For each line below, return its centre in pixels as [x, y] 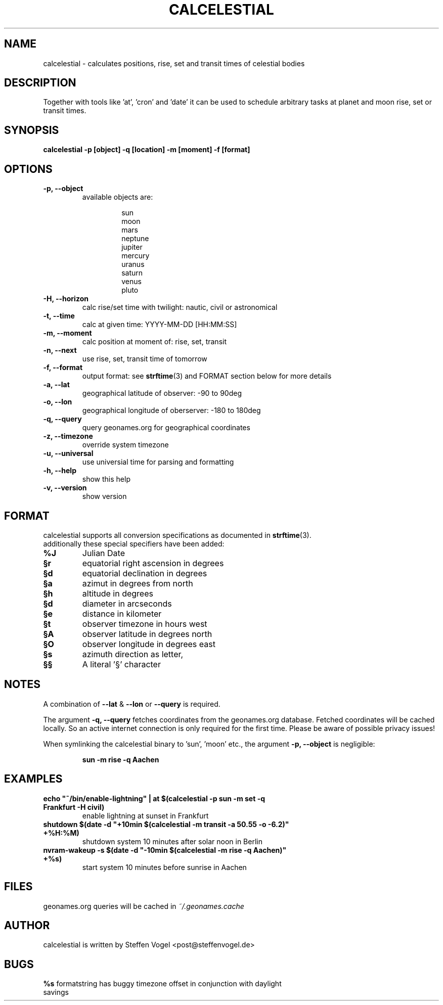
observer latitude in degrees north [147, 634]
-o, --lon [58, 402]
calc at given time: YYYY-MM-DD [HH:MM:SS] [160, 325]
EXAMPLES [33, 779]
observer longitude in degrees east [149, 644]
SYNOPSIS [32, 130]
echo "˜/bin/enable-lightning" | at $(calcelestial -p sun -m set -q [154, 798]
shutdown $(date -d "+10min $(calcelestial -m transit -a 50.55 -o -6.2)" [166, 824]
